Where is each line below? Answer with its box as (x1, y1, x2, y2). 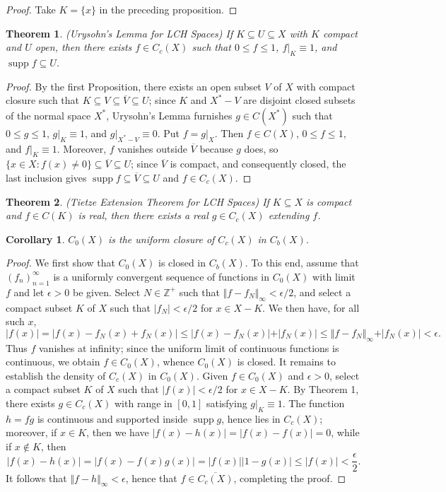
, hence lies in (221, 411, 281, 426)
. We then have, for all (262, 300, 360, 315)
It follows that (6, 470, 67, 485)
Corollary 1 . (6, 231, 65, 246)
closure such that (6, 93, 80, 107)
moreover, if (6, 425, 57, 440)
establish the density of (6, 368, 106, 382)
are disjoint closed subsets (243, 93, 356, 107)
